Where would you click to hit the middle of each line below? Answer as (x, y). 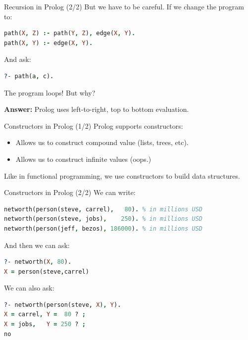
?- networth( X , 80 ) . (38, 262)
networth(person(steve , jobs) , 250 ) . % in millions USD (103, 219)
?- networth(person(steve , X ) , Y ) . (63, 305)
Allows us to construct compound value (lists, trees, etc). (102, 142)
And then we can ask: (37, 245)
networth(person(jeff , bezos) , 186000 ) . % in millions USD (103, 228)
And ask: (18, 59)
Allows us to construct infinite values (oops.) (83, 159)
